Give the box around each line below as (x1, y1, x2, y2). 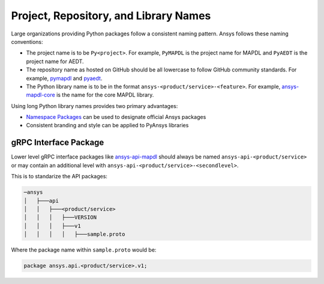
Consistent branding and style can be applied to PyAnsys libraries (26, 122, 189, 129)
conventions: (11, 38, 43, 45)
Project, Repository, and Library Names (11, 9, 211, 22)
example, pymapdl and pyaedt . (26, 74, 103, 82)
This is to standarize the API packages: (11, 173, 108, 180)
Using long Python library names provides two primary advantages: (11, 102, 178, 109)
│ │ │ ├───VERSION (23, 214, 97, 221)
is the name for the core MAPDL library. (56, 91, 154, 98)
